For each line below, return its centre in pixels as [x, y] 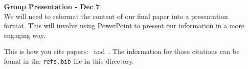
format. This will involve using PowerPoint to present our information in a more [124, 26]
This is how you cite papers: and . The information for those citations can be [122, 51]
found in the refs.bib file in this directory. [69, 60]
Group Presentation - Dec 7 [52, 6]
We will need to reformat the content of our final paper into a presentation [116, 16]
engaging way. [25, 35]
